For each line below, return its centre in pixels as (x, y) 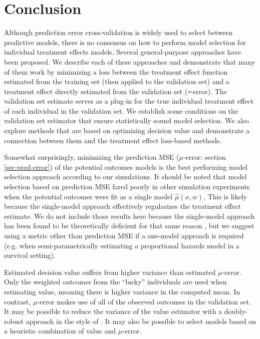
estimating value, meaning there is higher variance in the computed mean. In (122, 291)
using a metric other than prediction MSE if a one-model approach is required (124, 235)
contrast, (18, 301)
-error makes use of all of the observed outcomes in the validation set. (144, 301)
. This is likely (225, 196)
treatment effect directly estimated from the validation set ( (96, 91)
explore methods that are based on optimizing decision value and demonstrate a (127, 130)
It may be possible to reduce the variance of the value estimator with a (113, 311)
